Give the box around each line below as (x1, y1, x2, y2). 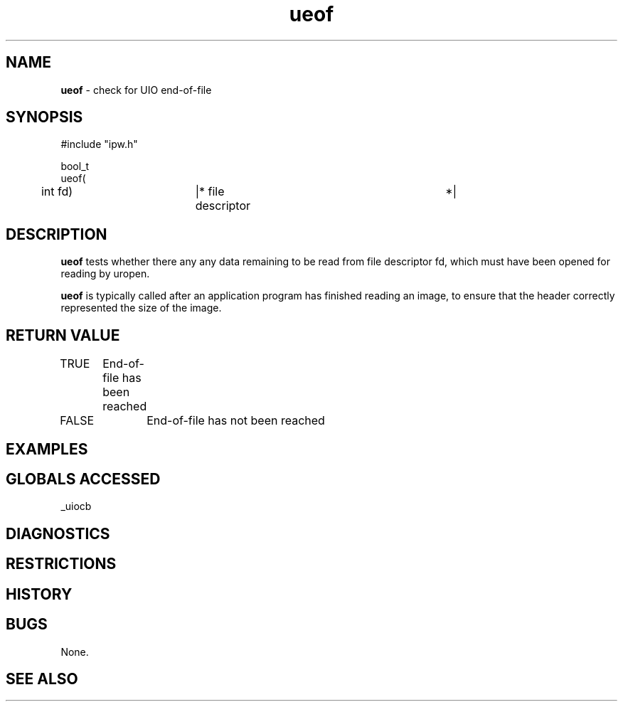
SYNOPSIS (6, 108, 83, 127)
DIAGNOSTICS (6, 524, 110, 543)
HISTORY (6, 585, 73, 603)
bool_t (60, 160, 90, 173)
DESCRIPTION (6, 225, 107, 243)
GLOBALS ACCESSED (6, 469, 161, 488)
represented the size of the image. (60, 302, 222, 314)
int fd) (41, 184, 73, 199)
